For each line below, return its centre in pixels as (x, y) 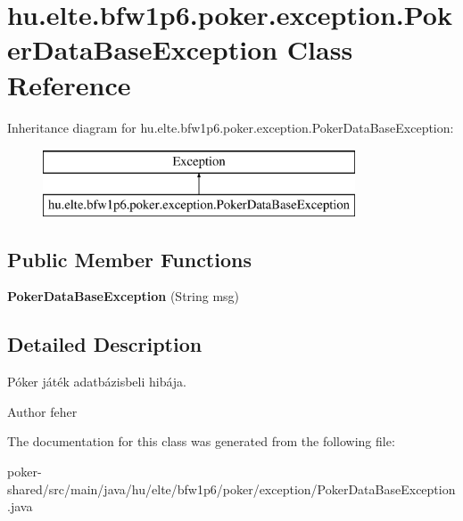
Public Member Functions (129, 259)
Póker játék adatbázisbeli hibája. (97, 382)
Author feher (42, 411)
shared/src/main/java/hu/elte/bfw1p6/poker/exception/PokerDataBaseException (231, 488)
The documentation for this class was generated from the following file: (201, 441)
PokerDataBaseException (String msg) (124, 296)
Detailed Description (105, 344)
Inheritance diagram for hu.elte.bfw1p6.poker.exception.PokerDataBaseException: (231, 127)
